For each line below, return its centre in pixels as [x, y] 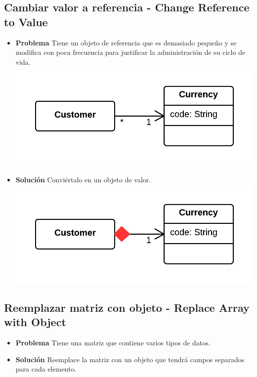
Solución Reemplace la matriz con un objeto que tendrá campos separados [130, 359]
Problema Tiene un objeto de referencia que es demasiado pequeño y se [126, 42]
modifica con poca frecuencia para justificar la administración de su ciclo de [130, 52]
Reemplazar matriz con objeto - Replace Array [127, 307]
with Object [35, 322]
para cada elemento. [46, 369]
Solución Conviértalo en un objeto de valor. [83, 180]
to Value [26, 21]
